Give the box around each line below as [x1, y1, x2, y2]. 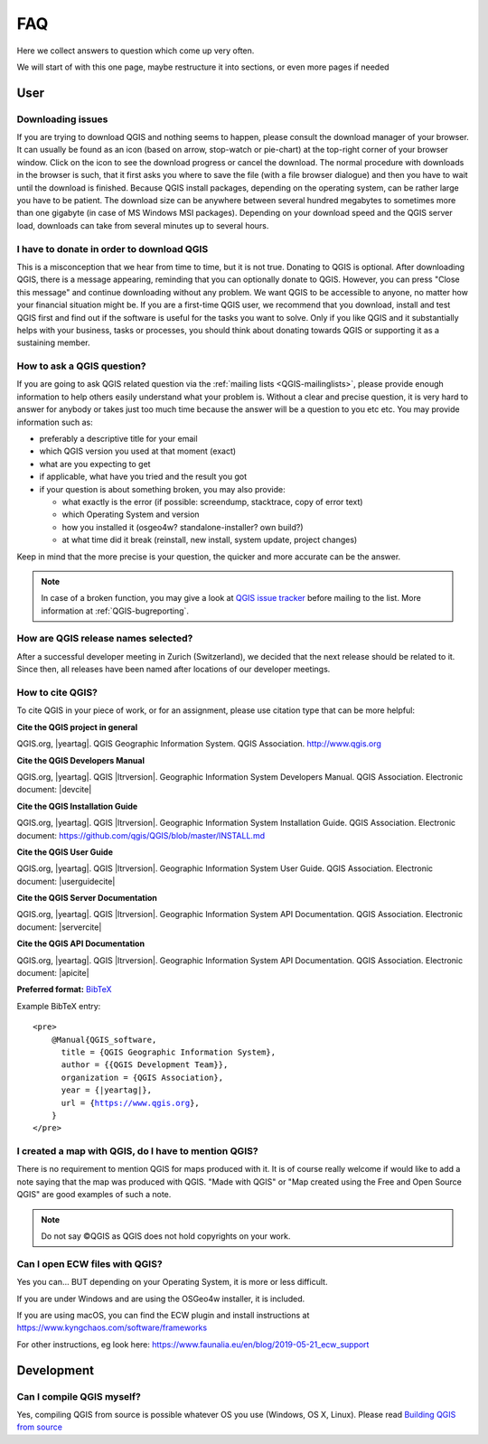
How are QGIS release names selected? [16, 633, 193, 645]
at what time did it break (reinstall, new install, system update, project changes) [61, 534, 358, 546]
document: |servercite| [16, 922, 102, 933]
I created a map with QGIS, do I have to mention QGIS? [16, 1145, 258, 1158]
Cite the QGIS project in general [16, 721, 138, 732]
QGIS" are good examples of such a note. [16, 1189, 172, 1200]
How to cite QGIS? [16, 687, 99, 699]
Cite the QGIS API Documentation [16, 938, 145, 949]
